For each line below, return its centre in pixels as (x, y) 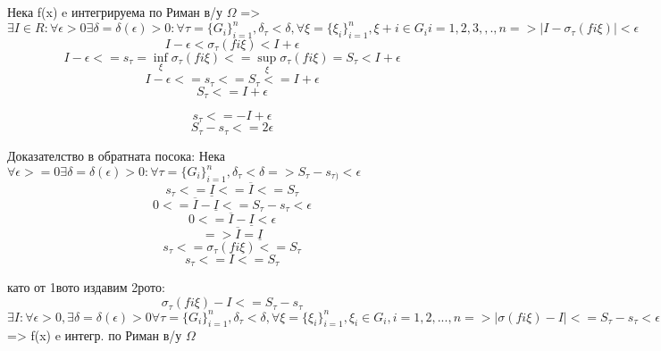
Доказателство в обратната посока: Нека (116, 155)
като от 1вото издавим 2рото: (86, 287)
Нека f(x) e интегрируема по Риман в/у (115, 12)
